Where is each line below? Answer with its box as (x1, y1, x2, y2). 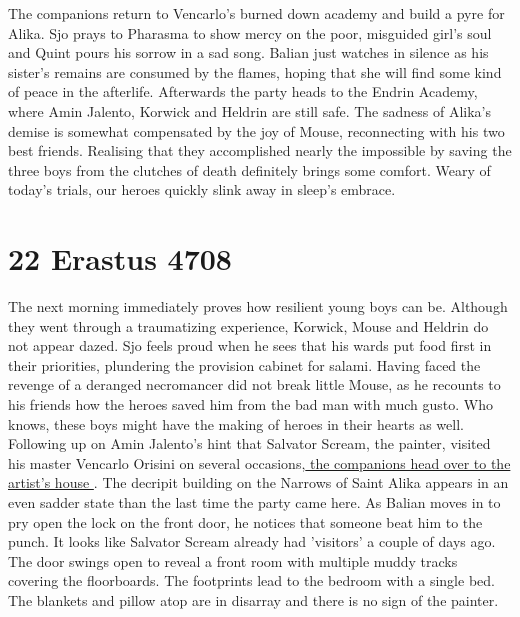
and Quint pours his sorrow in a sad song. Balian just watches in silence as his (8, 42, 489, 63)
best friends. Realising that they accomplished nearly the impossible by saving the (8, 140, 512, 161)
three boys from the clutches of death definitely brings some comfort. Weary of (8, 159, 491, 180)
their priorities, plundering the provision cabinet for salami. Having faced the (8, 354, 481, 375)
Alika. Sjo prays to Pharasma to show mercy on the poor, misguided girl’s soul (8, 22, 492, 43)
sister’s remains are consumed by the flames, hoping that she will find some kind (8, 61, 502, 82)
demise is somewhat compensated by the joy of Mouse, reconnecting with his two (8, 120, 505, 141)
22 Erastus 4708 (8, 238, 232, 279)
